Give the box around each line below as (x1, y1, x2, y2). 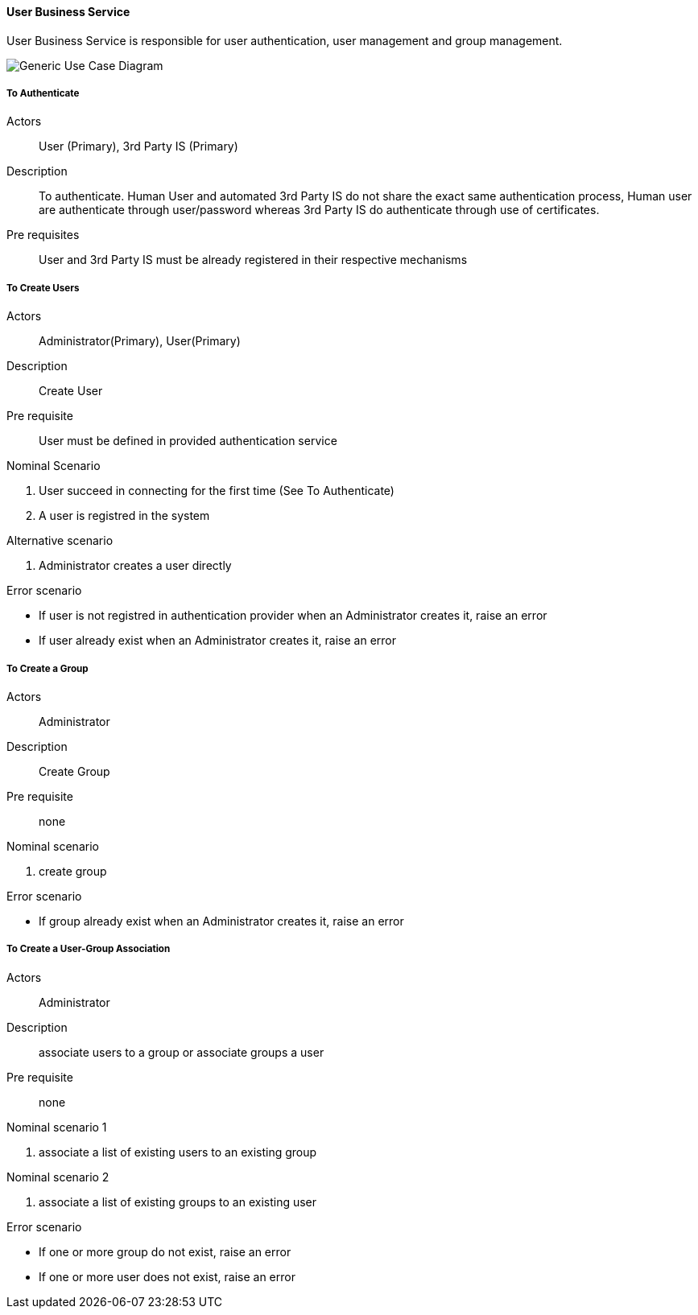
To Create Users (6, 282, 80, 294)
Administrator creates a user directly (39, 559, 232, 573)
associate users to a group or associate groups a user (39, 1045, 324, 1059)
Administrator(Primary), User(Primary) (39, 334, 241, 348)
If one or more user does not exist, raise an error (39, 1269, 295, 1284)
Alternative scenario (6, 534, 114, 548)
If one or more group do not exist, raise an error (39, 1244, 291, 1259)
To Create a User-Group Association (6, 943, 171, 955)
